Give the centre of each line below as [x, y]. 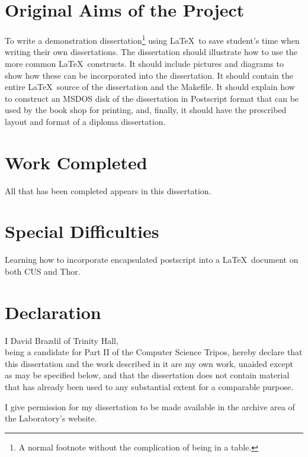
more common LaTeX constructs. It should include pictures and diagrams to [144, 63]
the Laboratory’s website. [51, 418]
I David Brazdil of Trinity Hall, [62, 340]
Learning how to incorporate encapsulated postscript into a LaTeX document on [152, 260]
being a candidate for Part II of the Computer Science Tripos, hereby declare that [154, 352]
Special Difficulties [82, 231]
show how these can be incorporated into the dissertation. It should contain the [149, 75]
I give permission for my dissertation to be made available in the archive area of [150, 406]
